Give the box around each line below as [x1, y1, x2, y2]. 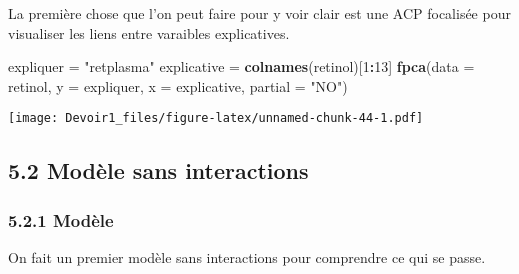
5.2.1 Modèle [8, 207, 114, 232]
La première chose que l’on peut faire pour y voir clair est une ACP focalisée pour [8, 3, 511, 23]
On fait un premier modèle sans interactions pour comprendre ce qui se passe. [8, 247, 486, 268]
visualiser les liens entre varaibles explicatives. [8, 22, 290, 43]
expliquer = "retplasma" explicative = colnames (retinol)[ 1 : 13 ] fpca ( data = [8, 56, 475, 77]
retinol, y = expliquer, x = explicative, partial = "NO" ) [8, 75, 348, 96]
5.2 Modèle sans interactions [8, 155, 309, 186]
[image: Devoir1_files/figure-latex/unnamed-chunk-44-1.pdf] [8, 111, 424, 126]
